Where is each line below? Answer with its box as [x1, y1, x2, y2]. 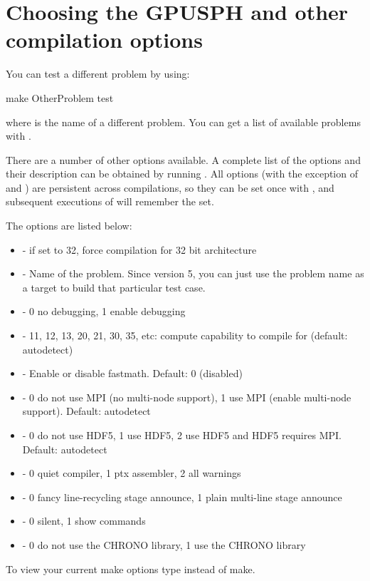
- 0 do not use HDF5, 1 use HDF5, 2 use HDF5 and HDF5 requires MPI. [22, 428, 342, 442]
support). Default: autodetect [22, 403, 151, 418]
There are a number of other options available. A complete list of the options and [6, 152, 361, 167]
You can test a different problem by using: [6, 66, 190, 81]
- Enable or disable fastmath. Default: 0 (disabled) [22, 366, 243, 381]
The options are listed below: [6, 218, 132, 233]
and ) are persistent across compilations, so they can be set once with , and [6, 180, 334, 195]
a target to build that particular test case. [22, 279, 206, 294]
